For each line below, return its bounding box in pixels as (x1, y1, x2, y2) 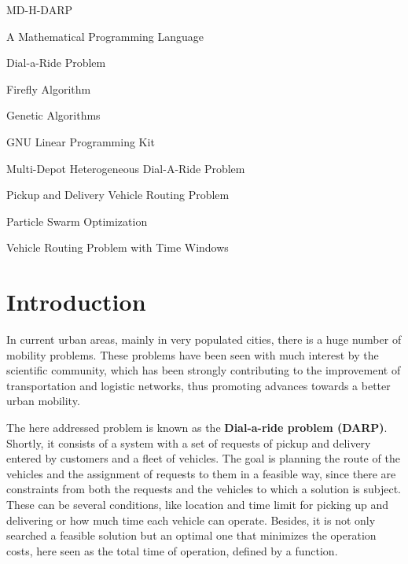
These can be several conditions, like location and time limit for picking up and (6, 496, 389, 512)
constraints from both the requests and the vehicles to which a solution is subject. (6, 481, 401, 497)
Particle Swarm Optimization (6, 212, 148, 229)
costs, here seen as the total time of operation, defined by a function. (6, 542, 338, 558)
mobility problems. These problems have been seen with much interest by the (6, 346, 379, 363)
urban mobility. (6, 393, 80, 409)
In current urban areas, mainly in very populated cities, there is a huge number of (6, 331, 402, 348)
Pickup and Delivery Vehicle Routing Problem (6, 186, 230, 203)
